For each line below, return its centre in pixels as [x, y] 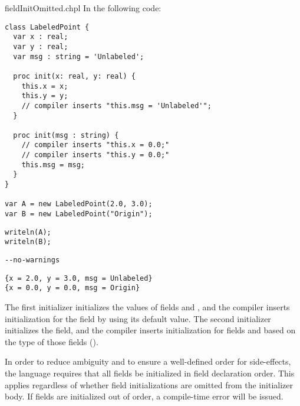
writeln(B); [28, 242]
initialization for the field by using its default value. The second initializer [138, 318]
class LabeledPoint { [47, 27]
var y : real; [41, 46]
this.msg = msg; [53, 165]
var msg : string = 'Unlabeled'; [79, 56]
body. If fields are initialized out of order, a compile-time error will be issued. [144, 396]
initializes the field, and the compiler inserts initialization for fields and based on [150, 330]
